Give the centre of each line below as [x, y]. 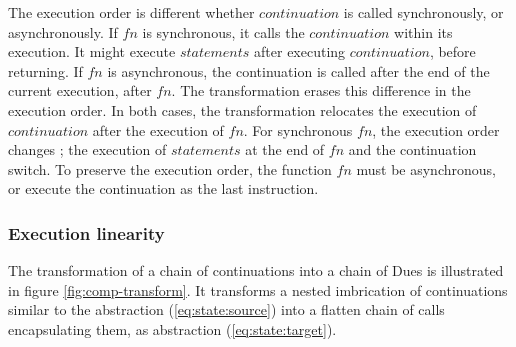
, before [452, 51]
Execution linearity [86, 232]
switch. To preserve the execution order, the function [170, 168]
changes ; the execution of [87, 149]
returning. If [45, 70]
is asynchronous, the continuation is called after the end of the [298, 70]
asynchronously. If [63, 31]
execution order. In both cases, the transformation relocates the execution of [242, 109]
